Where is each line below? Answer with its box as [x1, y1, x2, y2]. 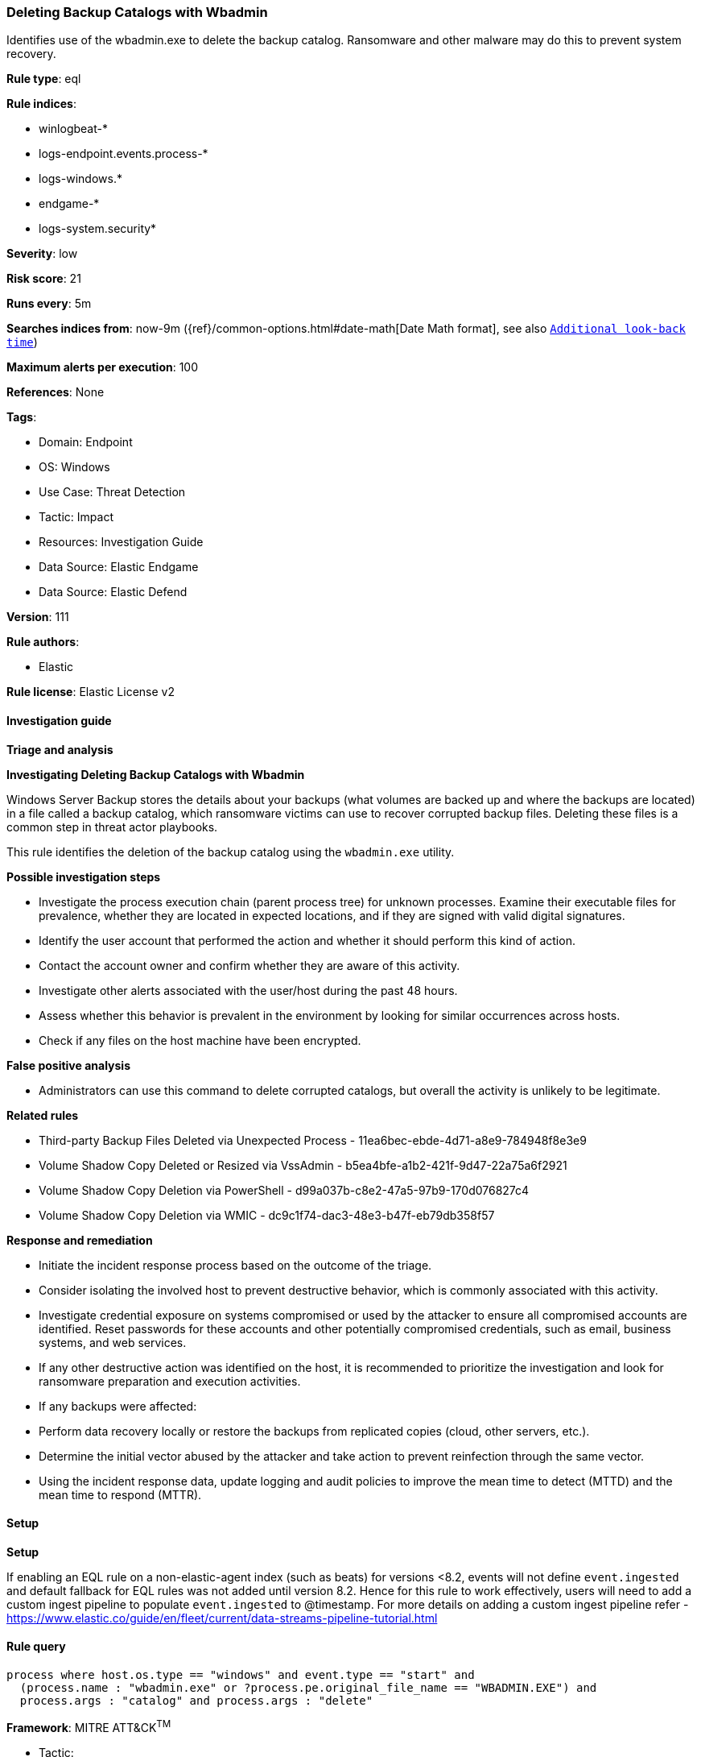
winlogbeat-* [39, 122, 108, 136]
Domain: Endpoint [39, 435, 133, 450]
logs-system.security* [39, 222, 157, 236]
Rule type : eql [6, 72, 81, 86]
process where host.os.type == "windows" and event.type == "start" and [6, 1668, 475, 1682]
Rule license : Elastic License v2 [6, 685, 175, 699]
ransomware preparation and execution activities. [39, 1374, 301, 1388]
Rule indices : [6, 97, 76, 111]
